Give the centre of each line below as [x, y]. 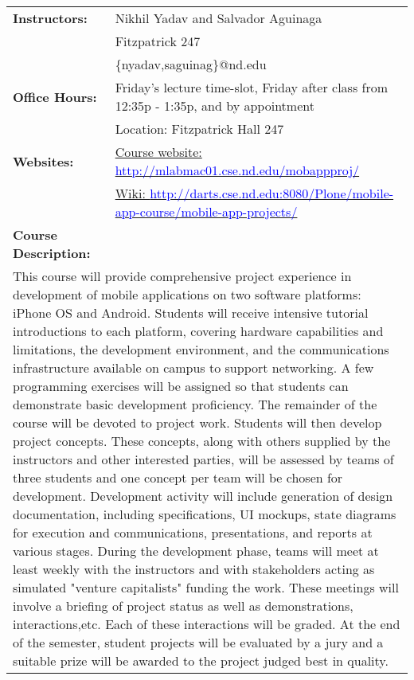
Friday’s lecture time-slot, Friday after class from [252, 87]
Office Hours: [55, 96]
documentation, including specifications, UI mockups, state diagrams [205, 514]
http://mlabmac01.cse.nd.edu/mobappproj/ [237, 170]
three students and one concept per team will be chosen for [178, 477]
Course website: [158, 152]
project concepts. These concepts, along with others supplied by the [202, 441]
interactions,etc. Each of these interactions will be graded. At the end [207, 624]
